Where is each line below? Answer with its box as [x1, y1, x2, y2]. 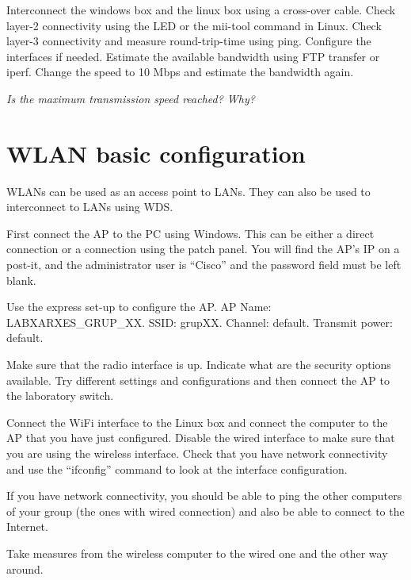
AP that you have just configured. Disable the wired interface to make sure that [6, 429, 395, 446]
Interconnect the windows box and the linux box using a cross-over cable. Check [6, 2, 396, 17]
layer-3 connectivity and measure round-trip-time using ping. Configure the [6, 33, 371, 49]
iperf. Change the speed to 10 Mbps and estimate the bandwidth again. [6, 63, 354, 80]
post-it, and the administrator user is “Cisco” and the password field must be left [6, 256, 401, 273]
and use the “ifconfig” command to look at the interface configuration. [6, 460, 348, 477]
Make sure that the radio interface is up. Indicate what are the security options [6, 356, 391, 373]
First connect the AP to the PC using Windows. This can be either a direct [6, 225, 375, 241]
